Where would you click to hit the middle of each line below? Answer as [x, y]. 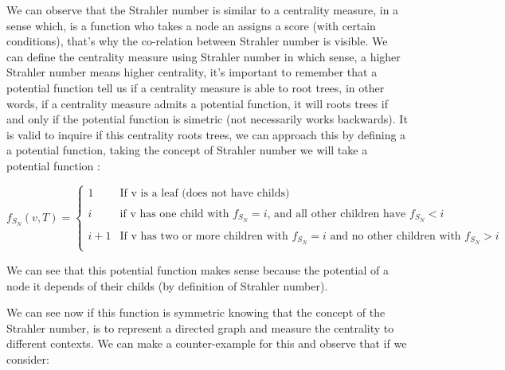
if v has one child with [174, 214]
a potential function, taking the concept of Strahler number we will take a [187, 150]
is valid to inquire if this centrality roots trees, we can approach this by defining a [206, 134]
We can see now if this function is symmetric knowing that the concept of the [196, 312]
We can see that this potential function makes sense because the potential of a [198, 269]
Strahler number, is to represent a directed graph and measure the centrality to [200, 327]
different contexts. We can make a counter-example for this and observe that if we [207, 343]
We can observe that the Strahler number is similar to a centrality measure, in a [203, 10]
